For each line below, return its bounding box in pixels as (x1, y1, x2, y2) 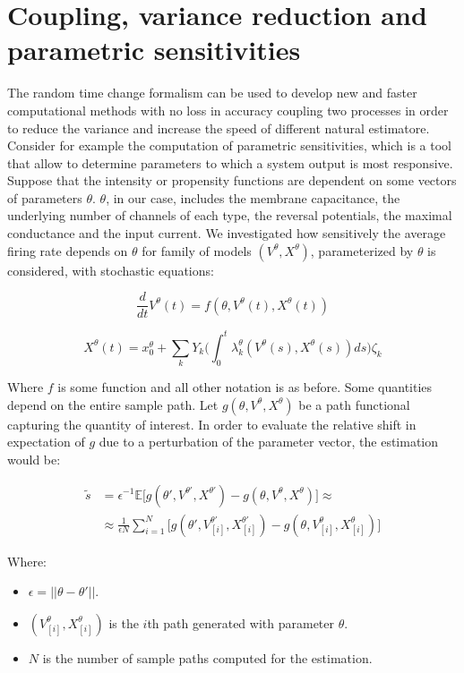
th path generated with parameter (147, 613, 334, 632)
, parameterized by (310, 241, 414, 260)
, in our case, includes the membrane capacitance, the (106, 188, 400, 207)
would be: (7, 449, 61, 468)
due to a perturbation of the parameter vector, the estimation (99, 432, 439, 451)
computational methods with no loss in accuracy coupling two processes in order (7, 100, 449, 119)
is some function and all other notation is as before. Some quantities (57, 378, 433, 396)
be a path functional (298, 395, 410, 413)
